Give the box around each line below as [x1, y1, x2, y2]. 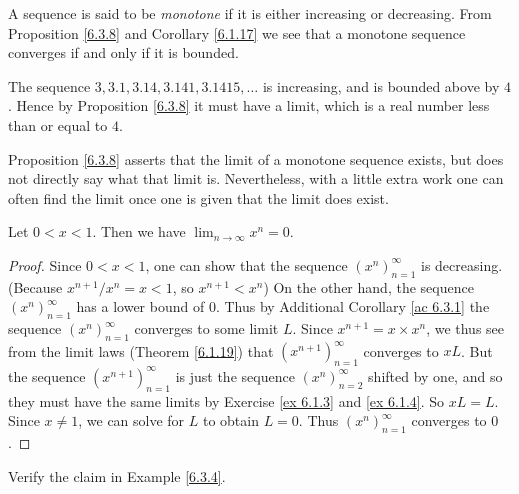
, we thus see [426, 318, 505, 339]
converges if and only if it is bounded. [8, 42, 239, 63]
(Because [8, 276, 63, 297]
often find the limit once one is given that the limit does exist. [8, 187, 389, 208]
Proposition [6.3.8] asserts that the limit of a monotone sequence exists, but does [8, 148, 504, 169]
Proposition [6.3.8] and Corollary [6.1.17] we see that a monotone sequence [8, 22, 466, 43]
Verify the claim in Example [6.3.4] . [8, 465, 226, 486]
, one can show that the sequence [145, 254, 348, 275]
